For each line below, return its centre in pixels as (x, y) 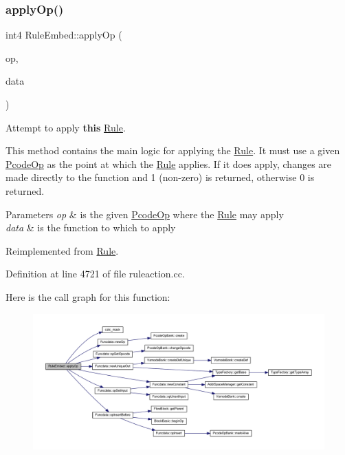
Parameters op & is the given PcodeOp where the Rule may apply (145, 214)
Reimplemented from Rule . (62, 250)
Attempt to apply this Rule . (66, 127)
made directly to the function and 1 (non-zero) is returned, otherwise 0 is (160, 177)
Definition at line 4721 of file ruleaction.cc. (95, 274)
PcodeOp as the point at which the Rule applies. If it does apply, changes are (169, 163)
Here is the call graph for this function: (88, 296)
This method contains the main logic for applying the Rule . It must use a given (173, 150)
